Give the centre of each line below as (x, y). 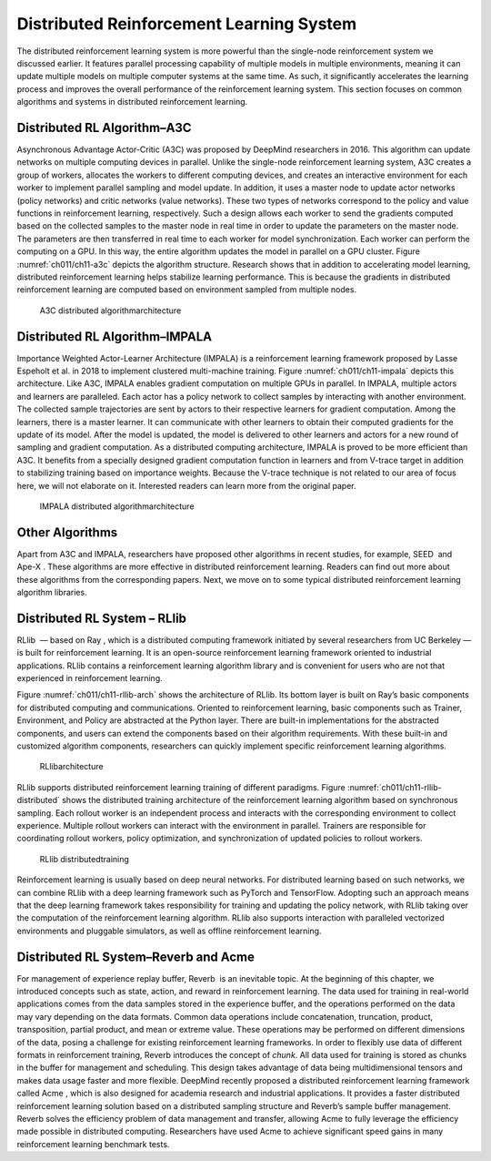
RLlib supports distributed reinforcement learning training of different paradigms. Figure (181, 787)
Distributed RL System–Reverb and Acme (135, 957)
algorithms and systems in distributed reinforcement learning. (132, 102)
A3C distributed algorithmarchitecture (110, 311)
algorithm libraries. (52, 592)
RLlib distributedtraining (84, 859)
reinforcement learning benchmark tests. (93, 1144)
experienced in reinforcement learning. (90, 678)
